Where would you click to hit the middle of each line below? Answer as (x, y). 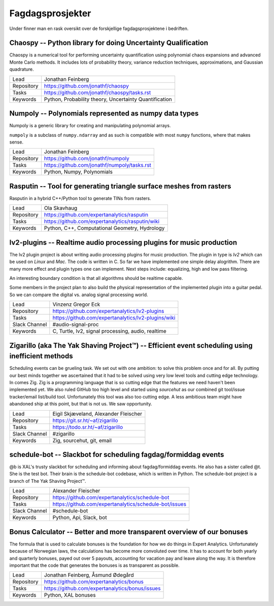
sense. (16, 142)
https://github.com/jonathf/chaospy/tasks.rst (97, 93)
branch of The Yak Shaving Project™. (48, 481)
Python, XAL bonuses (70, 595)
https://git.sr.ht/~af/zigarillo (85, 420)
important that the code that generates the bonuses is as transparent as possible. (94, 565)
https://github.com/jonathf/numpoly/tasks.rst (98, 165)
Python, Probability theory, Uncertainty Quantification (108, 99)
